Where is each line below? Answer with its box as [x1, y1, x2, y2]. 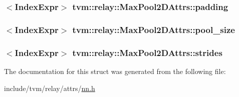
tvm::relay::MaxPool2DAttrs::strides [72, 46, 222, 58]
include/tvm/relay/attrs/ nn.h [4, 82, 95, 93]
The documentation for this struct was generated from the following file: [4, 65, 226, 76]
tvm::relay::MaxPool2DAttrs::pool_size [72, 23, 235, 35]
